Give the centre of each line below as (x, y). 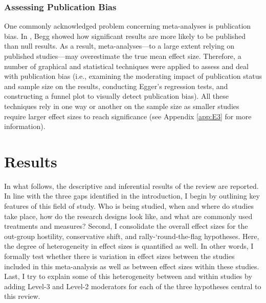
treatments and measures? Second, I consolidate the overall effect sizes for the (126, 226)
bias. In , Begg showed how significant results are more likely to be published (125, 36)
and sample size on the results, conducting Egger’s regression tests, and (116, 86)
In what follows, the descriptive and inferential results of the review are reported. (131, 186)
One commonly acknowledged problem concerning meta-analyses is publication (128, 26)
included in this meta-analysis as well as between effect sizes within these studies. (132, 266)
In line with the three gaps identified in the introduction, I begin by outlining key (132, 196)
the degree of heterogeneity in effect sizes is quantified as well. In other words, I (129, 246)
